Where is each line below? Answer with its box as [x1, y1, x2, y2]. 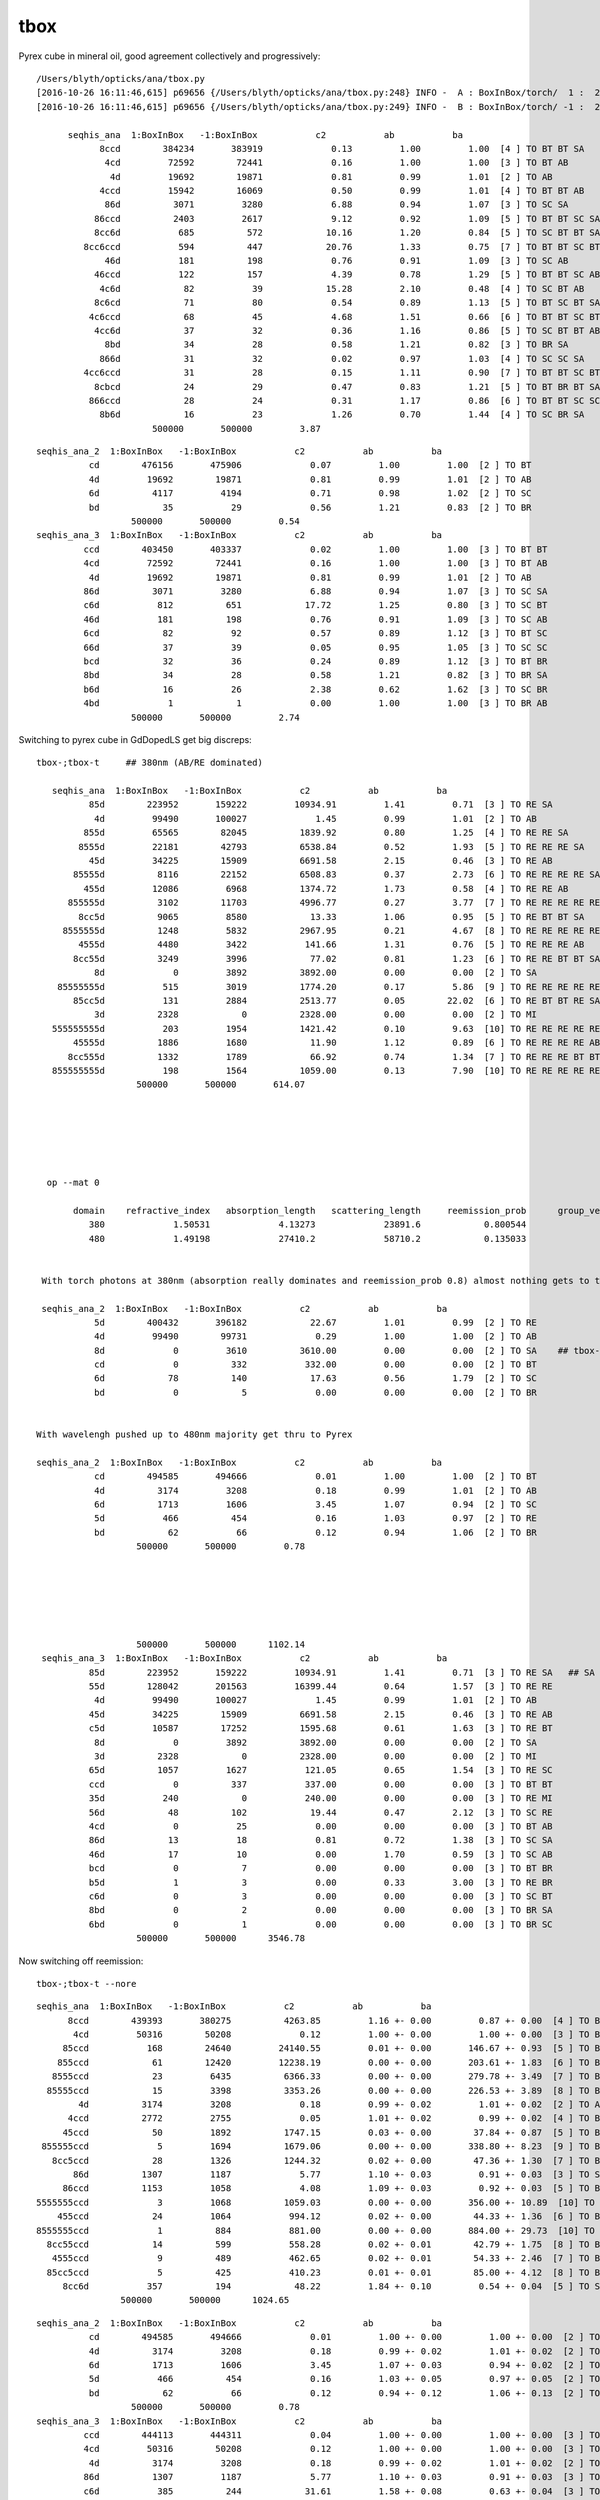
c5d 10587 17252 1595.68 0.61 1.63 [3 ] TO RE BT [88, 1723, 554, 1734]
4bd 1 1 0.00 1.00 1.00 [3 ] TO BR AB [83, 698, 548, 709]
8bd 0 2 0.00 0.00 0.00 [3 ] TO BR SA [88, 1905, 554, 1916]
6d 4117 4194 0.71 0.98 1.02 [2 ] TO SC [88, 488, 532, 499]
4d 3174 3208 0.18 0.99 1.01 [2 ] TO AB [93, 1485, 537, 1496]
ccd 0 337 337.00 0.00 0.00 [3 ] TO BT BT [88, 1778, 554, 1790]
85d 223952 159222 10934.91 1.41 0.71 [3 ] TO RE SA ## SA [88, 1666, 595, 1678]
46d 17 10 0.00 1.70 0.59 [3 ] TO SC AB [88, 1848, 554, 1860]
